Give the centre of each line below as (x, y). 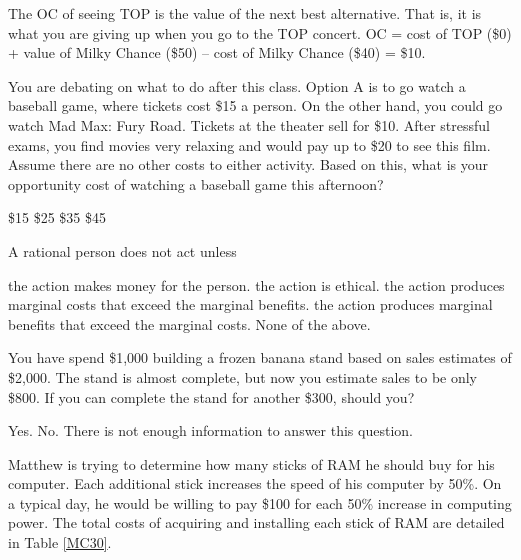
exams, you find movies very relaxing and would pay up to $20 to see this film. (249, 144)
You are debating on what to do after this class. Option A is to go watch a (237, 85)
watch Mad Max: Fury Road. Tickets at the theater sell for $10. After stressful (249, 124)
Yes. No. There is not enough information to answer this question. (210, 430)
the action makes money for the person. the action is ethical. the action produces (256, 284)
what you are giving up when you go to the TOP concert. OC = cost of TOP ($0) (260, 32)
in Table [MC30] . (60, 542)
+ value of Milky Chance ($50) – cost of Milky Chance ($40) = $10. (217, 52)
